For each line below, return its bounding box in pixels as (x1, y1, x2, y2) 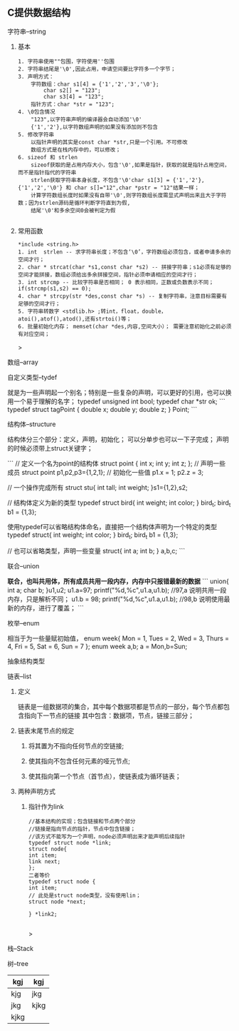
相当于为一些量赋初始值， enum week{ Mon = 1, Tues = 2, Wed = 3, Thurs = (7, 634, 230, 643)
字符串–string (7, 27, 46, 36)
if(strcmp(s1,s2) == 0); (17, 285, 92, 292)
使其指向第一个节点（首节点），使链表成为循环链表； (28, 772, 181, 780)
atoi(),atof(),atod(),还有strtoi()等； (17, 315, 132, 323)
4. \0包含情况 (17, 108, 55, 116)
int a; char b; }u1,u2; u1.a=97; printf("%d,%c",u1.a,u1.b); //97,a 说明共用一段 (7, 586, 227, 595)
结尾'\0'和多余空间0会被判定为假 (31, 206, 116, 214)
